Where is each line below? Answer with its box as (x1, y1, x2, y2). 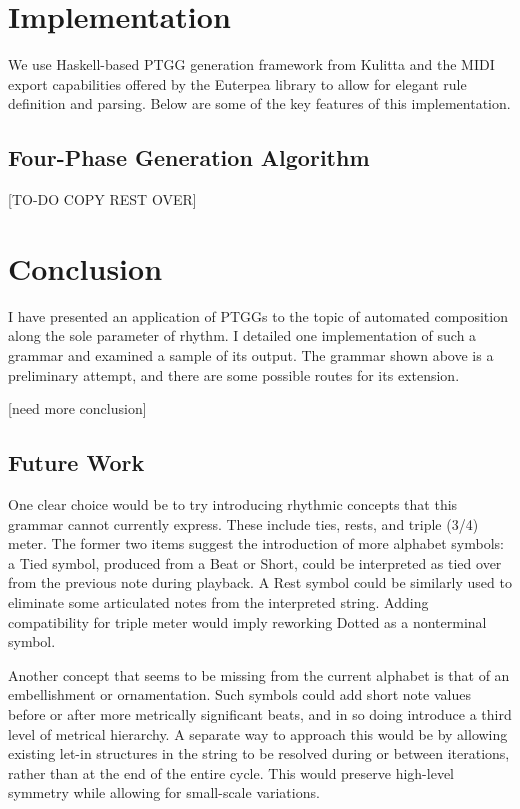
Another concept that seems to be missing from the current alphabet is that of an (8, 664, 510, 685)
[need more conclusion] (8, 398, 147, 419)
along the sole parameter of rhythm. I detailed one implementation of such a (8, 325, 477, 346)
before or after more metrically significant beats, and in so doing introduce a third (8, 703, 512, 724)
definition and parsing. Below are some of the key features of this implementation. (8, 93, 511, 114)
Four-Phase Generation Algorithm (8, 142, 370, 173)
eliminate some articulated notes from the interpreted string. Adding (8, 591, 429, 612)
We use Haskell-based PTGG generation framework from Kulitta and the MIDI (8, 54, 495, 75)
